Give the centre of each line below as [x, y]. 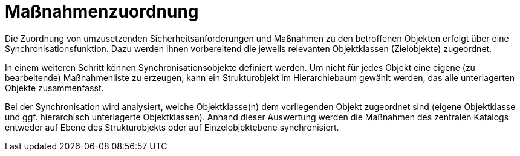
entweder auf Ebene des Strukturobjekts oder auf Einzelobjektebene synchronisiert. [172, 127]
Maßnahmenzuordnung [102, 11]
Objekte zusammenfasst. [54, 88]
